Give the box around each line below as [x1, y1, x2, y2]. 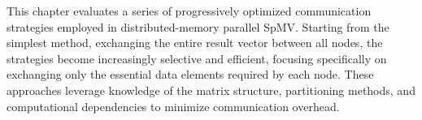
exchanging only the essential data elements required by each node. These [7, 66, 374, 83]
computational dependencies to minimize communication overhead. [7, 97, 340, 114]
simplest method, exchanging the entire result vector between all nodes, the [7, 34, 383, 51]
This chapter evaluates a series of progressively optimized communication [7, 2, 372, 19]
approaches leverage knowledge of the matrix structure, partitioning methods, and [7, 81, 415, 98]
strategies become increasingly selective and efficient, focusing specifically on [7, 49, 387, 66]
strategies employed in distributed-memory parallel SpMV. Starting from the [7, 18, 389, 35]
